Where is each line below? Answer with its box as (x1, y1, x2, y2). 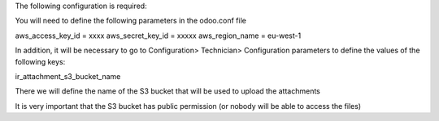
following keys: (15, 56, 66, 66)
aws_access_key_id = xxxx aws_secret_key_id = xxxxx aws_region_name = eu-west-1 (15, 31, 302, 40)
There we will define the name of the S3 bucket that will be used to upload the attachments (15, 86, 321, 96)
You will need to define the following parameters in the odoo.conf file (15, 16, 247, 26)
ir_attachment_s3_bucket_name (15, 71, 121, 81)
